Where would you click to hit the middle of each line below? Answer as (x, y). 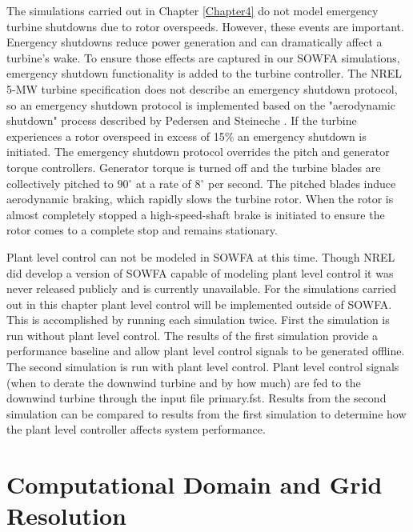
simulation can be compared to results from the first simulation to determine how (206, 413)
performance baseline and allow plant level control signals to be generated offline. (206, 351)
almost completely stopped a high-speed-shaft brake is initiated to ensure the (196, 214)
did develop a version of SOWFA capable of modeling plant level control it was (200, 272)
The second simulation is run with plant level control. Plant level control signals (203, 367)
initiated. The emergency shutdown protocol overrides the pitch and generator (198, 152)
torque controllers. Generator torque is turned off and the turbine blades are (194, 167)
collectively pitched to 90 (68, 183)
